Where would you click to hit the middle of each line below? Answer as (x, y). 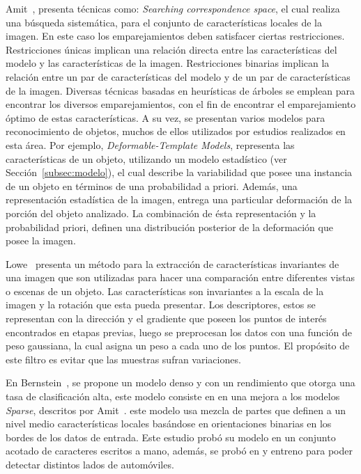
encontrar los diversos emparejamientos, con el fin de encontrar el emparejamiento (181, 104)
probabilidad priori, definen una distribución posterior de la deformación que (169, 227)
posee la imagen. (41, 240)
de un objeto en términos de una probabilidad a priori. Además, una (152, 185)
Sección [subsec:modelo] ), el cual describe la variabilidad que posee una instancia (179, 172)
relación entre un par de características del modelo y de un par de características (178, 76)
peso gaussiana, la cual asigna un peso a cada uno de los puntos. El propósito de (178, 346)
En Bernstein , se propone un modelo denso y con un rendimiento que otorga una (180, 382)
